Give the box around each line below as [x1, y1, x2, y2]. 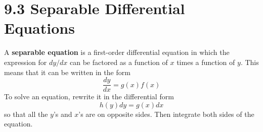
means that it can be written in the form [4, 67, 130, 77]
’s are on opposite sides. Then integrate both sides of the [78, 108, 254, 119]
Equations [4, 18, 75, 38]
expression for [4, 56, 47, 67]
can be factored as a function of [70, 56, 168, 67]
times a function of [177, 56, 235, 67]
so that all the [4, 108, 48, 119]
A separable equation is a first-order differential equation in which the [4, 47, 230, 57]
